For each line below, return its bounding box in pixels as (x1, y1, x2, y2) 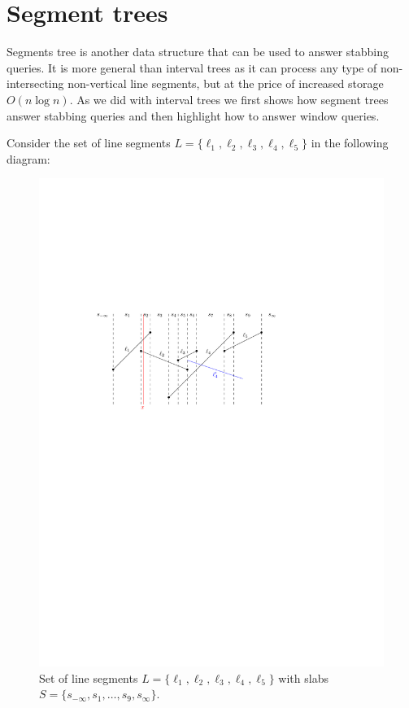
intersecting (7, 75, 64, 92)
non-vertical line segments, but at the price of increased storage (67, 75, 384, 92)
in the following (311, 134, 389, 151)
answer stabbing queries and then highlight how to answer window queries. (7, 107, 380, 124)
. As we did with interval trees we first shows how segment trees (69, 90, 389, 107)
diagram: (7, 150, 50, 167)
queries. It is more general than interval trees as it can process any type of (7, 59, 377, 76)
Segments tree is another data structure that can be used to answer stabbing (7, 43, 389, 60)
